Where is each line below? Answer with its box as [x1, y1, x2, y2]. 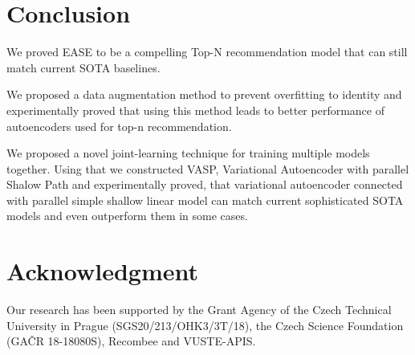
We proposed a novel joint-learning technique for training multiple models [6, 145, 370, 161]
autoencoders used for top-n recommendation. [6, 117, 232, 134]
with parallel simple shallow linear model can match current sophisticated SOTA [6, 191, 404, 208]
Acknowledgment [6, 255, 198, 288]
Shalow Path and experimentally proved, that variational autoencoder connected [6, 176, 403, 193]
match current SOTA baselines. [6, 59, 161, 75]
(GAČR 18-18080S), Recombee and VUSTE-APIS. [6, 333, 256, 349]
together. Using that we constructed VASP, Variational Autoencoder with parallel [6, 160, 409, 177]
